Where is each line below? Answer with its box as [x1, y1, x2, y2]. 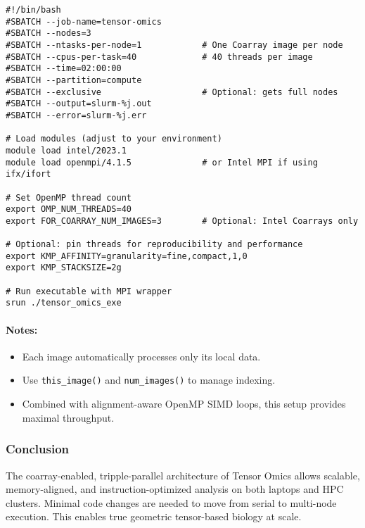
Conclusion [6, 440, 69, 458]
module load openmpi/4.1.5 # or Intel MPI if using [6, 157, 318, 168]
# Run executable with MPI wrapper [6, 286, 172, 296]
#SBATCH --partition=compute [6, 75, 142, 85]
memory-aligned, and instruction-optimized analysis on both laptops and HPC [6, 482, 344, 496]
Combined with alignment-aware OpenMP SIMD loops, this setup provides [22, 396, 346, 411]
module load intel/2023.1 [6, 145, 127, 156]
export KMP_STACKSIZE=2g [6, 263, 122, 273]
